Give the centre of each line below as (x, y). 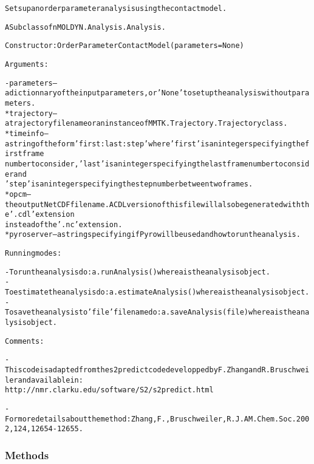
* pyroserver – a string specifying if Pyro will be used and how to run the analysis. (153, 235)
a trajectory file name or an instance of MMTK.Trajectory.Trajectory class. (146, 124)
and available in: (50, 380)
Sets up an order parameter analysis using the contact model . (116, 9)
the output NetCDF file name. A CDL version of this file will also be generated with (153, 204)
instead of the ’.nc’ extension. (64, 224)
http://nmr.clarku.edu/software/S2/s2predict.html (109, 390)
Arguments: (27, 64)
